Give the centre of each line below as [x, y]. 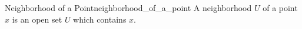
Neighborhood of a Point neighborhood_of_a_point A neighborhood [128, 8]
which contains [100, 19]
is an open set [37, 19]
